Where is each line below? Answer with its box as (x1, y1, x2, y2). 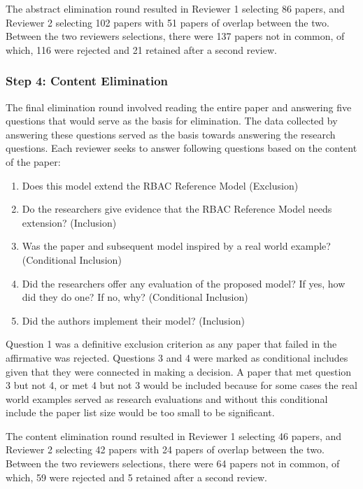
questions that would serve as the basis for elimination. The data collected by (6, 113, 338, 128)
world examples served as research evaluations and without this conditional (6, 391, 328, 406)
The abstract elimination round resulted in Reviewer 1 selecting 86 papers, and (6, 1, 345, 15)
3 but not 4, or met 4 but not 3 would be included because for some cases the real (6, 378, 357, 392)
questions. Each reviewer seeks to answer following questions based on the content (6, 141, 357, 155)
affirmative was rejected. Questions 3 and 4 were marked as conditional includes (6, 350, 348, 364)
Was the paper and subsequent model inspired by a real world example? (22, 239, 331, 253)
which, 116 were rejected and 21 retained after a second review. (6, 42, 277, 57)
